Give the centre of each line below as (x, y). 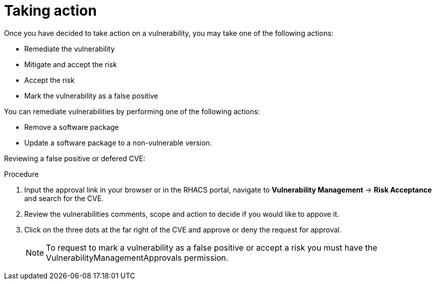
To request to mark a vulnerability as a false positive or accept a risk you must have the (212, 247)
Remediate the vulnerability (70, 49)
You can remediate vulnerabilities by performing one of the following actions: (132, 111)
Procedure (21, 174)
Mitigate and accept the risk (71, 64)
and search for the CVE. (64, 198)
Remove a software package (72, 127)
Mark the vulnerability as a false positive (91, 96)
